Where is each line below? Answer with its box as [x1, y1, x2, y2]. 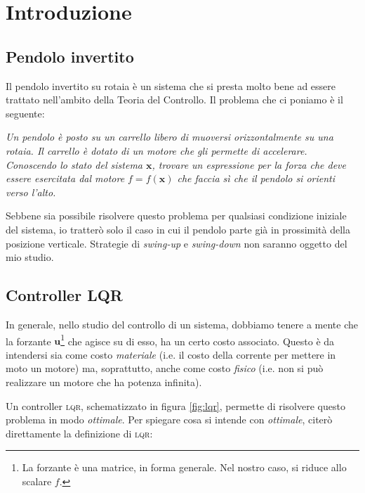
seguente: [6, 105, 45, 120]
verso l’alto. [6, 184, 56, 199]
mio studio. [6, 250, 54, 264]
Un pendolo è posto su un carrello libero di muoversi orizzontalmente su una [6, 129, 333, 144]
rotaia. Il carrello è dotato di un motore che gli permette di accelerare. [6, 143, 307, 158]
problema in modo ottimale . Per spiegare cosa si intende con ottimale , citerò [6, 412, 333, 427]
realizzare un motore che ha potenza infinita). [6, 374, 202, 389]
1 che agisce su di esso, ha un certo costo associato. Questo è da [60, 331, 335, 348]
